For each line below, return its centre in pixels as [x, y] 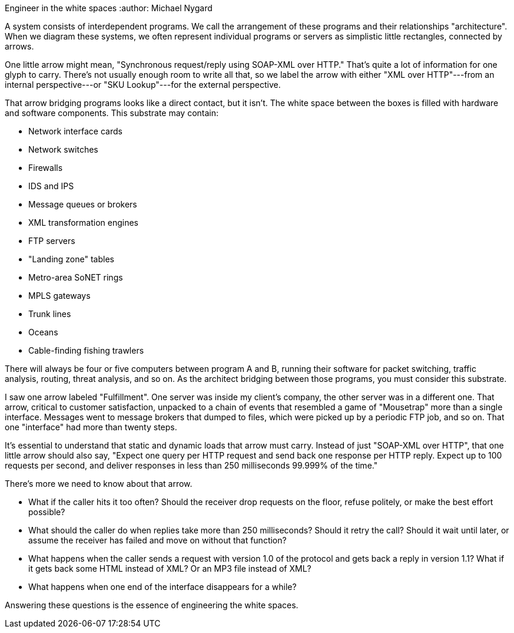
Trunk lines [50, 314]
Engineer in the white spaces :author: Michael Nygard [109, 8]
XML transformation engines [84, 222]
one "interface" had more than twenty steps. [91, 427]
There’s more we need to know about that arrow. [99, 484]
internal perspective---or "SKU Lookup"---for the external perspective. [143, 85]
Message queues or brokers [83, 204]
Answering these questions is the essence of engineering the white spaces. [152, 605]
